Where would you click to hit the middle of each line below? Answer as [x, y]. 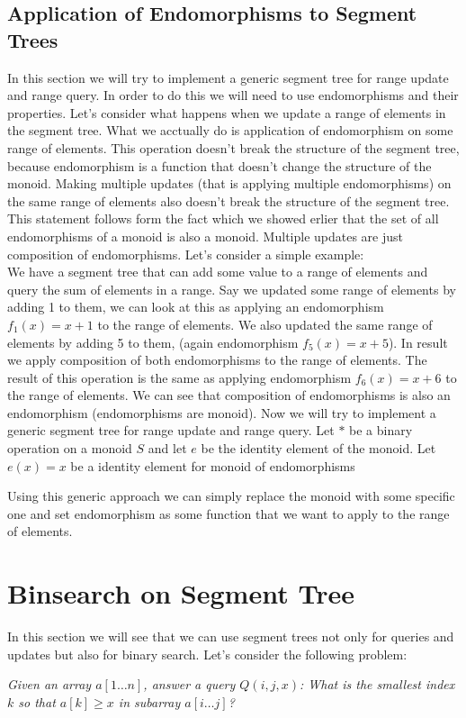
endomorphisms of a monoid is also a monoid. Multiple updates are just [206, 236]
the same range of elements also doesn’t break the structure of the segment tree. [229, 200]
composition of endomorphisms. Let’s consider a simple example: [186, 254]
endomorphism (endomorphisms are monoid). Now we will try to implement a [222, 412]
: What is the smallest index [377, 684]
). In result [418, 342]
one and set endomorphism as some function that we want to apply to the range [229, 513]
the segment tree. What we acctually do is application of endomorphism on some [230, 130]
